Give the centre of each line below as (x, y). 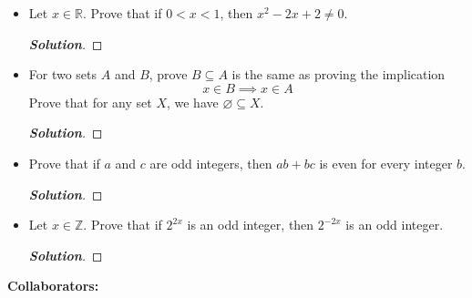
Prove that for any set (90, 102)
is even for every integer (386, 163)
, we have (192, 102)
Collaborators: (53, 286)
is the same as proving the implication (339, 74)
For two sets (63, 74)
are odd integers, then (211, 163)
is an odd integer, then (251, 225)
